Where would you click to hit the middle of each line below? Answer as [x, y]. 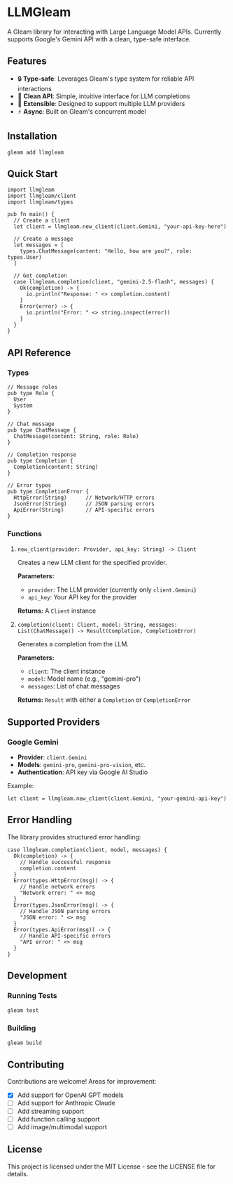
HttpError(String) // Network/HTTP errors [84, 498]
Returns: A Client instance [57, 611]
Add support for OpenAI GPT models [70, 1095]
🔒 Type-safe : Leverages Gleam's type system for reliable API [106, 79]
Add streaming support [51, 1111]
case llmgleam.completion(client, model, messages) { [87, 850]
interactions [35, 88]
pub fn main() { [31, 215]
